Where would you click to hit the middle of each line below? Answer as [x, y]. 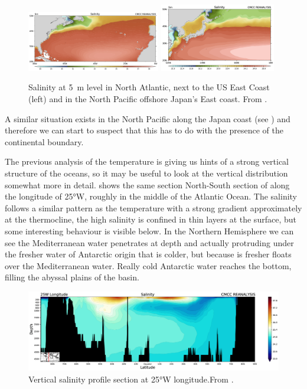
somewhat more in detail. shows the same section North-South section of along [147, 184]
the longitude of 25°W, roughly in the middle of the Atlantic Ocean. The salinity [151, 196]
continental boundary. [44, 141]
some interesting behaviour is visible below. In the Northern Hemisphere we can [149, 231]
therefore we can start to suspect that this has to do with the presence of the [144, 130]
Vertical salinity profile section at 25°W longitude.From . [131, 379]
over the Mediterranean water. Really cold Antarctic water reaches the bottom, [148, 265]
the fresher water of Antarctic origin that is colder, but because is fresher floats [148, 254]
